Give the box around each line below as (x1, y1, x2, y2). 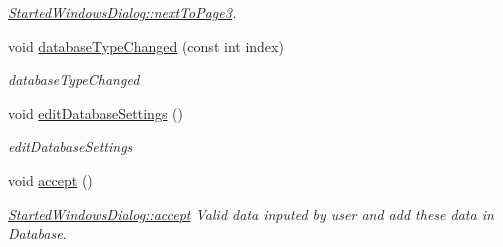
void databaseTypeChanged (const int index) (8, 35, 284, 56)
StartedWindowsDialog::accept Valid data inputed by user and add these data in (8, 203, 494, 224)
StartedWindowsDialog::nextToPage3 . (8, 2, 237, 22)
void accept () (8, 169, 93, 190)
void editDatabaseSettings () (8, 102, 183, 123)
